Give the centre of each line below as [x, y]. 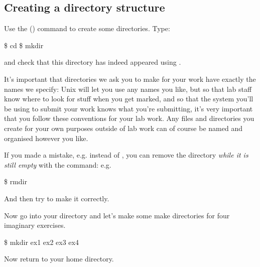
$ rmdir [16, 181]
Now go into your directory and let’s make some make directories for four [117, 215]
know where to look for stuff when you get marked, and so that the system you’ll [129, 99]
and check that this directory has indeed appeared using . [93, 62]
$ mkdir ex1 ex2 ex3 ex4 [41, 242]
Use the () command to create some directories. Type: [87, 28]
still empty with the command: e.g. [58, 164]
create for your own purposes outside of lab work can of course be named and [123, 128]
